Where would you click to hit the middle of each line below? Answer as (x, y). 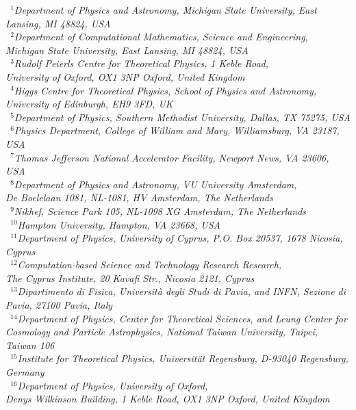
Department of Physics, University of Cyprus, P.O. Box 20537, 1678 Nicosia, (180, 238)
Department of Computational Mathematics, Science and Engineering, (161, 37)
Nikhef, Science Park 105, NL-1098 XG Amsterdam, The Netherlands (160, 210)
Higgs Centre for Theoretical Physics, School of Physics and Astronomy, (165, 90)
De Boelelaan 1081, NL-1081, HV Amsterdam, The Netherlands (139, 197)
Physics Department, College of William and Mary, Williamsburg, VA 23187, (177, 130)
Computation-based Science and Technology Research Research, (150, 265)
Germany (25, 372)
